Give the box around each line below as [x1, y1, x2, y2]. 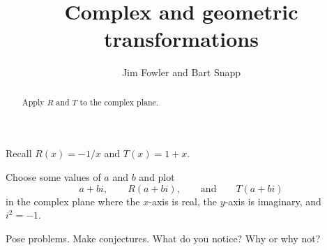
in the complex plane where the [6, 193, 140, 208]
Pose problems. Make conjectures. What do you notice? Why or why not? [6, 230, 321, 245]
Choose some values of [6, 169, 101, 184]
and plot [139, 169, 175, 184]
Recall [6, 146, 32, 161]
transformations [104, 24, 259, 53]
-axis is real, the [149, 193, 218, 208]
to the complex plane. [79, 96, 159, 108]
